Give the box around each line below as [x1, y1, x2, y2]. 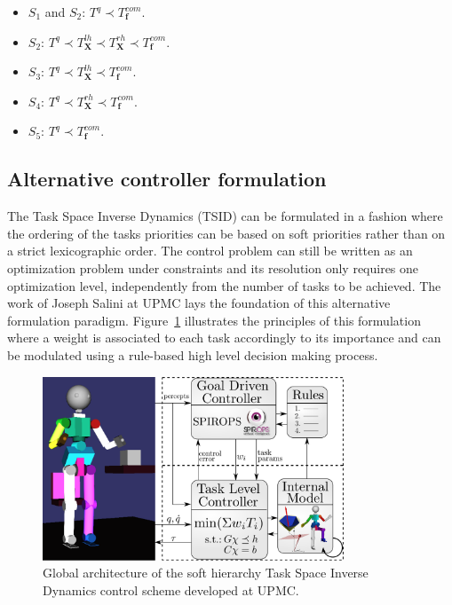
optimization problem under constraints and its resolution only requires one [7, 258, 419, 277]
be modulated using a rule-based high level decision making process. [7, 345, 378, 364]
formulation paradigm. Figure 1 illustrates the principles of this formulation [7, 310, 421, 329]
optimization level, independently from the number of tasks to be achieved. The [7, 276, 441, 295]
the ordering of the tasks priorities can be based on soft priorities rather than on [7, 224, 446, 242]
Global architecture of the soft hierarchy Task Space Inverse [43, 563, 369, 582]
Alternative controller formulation [7, 165, 327, 192]
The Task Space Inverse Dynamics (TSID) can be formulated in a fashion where [7, 207, 443, 225]
